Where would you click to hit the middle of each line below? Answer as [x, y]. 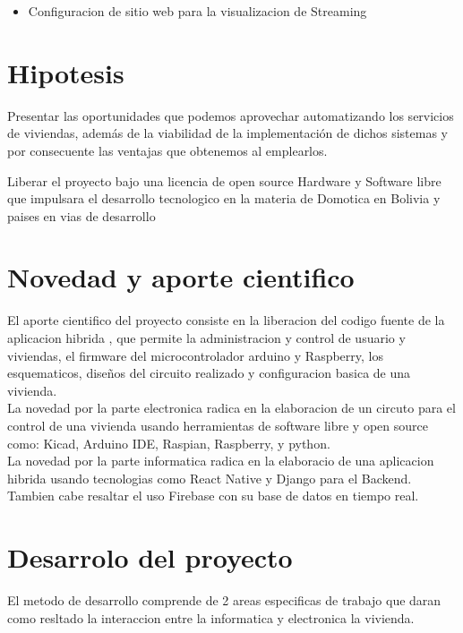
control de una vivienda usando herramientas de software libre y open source [218, 425]
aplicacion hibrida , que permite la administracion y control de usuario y [206, 338]
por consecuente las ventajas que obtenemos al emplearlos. [167, 150]
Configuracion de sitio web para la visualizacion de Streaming [197, 11]
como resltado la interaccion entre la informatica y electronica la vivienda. [211, 617]
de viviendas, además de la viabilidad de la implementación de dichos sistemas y [227, 133]
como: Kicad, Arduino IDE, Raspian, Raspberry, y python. [169, 443]
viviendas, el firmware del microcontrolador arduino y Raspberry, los [195, 355]
